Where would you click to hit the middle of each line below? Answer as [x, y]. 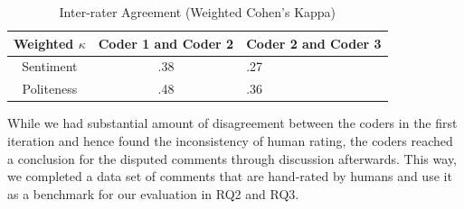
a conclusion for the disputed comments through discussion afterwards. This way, [232, 158]
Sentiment [50, 66]
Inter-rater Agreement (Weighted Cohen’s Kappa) [198, 12]
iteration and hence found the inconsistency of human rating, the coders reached [230, 140]
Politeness [50, 89]
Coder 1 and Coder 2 [166, 43]
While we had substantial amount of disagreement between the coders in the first [232, 123]
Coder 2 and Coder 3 [314, 43]
